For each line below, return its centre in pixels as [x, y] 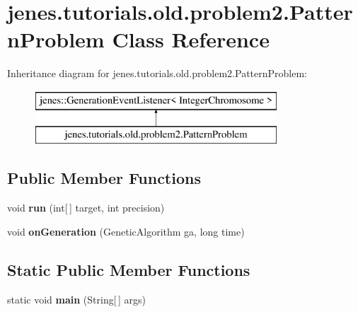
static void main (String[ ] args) [76, 299]
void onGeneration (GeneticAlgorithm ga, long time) [126, 231]
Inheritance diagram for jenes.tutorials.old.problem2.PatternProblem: [157, 73]
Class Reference [191, 39]
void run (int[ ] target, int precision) [86, 208]
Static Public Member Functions [129, 269]
